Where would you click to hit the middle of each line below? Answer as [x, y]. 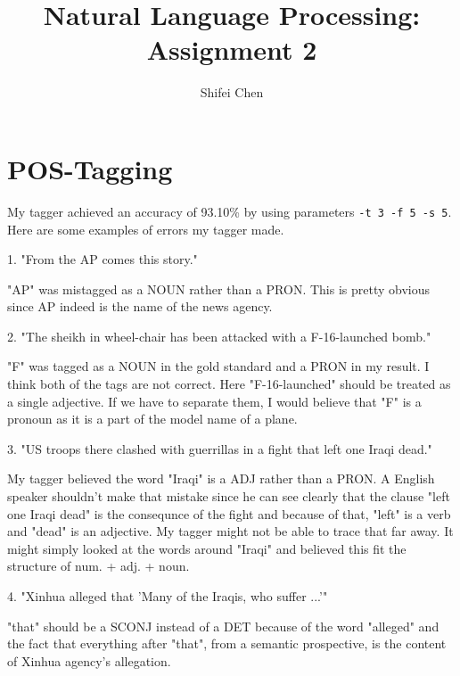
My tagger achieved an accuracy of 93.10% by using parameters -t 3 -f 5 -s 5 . [230, 211]
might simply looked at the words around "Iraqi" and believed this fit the [207, 548]
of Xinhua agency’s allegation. [89, 660]
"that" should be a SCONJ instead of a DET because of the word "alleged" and [223, 626]
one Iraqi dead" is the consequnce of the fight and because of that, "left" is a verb [229, 513]
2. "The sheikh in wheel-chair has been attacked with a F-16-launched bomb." [219, 336]
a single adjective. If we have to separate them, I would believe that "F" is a [214, 401]
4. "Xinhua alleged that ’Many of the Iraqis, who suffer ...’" [168, 596]
